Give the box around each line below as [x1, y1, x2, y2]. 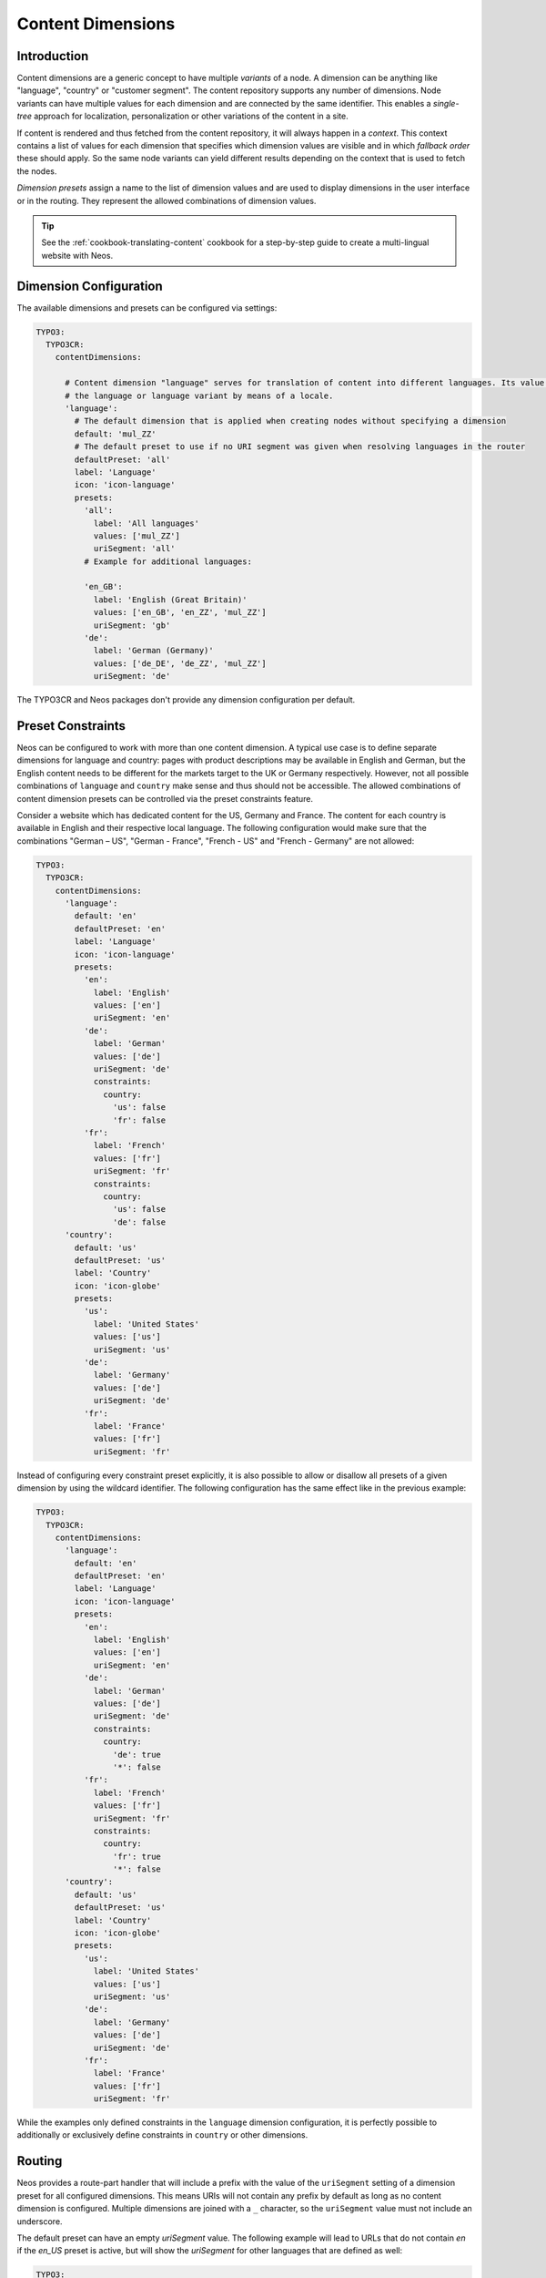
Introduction [16, 48, 89, 64]
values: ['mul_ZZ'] [93, 530, 181, 541]
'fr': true [112, 1851, 161, 1862]
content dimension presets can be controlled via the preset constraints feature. [16, 793, 314, 804]
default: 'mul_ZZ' [74, 428, 157, 439]
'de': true [112, 1750, 161, 1760]
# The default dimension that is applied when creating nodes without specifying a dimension [74, 416, 507, 426]
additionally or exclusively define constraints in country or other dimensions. [16, 2129, 308, 2140]
